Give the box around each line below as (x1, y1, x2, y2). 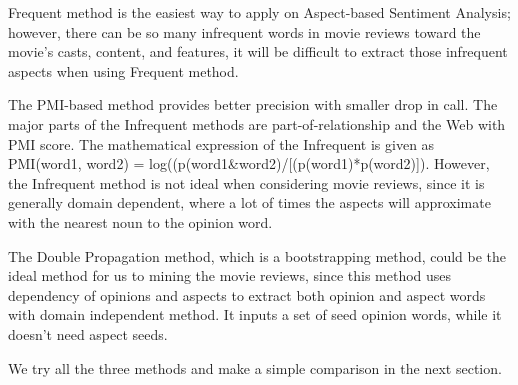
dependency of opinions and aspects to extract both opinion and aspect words (8, 284, 486, 305)
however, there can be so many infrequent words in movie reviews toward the (8, 21, 481, 42)
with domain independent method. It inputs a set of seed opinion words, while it (8, 304, 502, 325)
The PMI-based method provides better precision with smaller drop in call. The (8, 94, 498, 115)
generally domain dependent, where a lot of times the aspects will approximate (8, 192, 491, 213)
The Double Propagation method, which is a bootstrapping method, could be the (8, 245, 507, 266)
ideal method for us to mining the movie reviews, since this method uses (8, 265, 452, 286)
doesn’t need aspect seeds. (8, 323, 168, 344)
